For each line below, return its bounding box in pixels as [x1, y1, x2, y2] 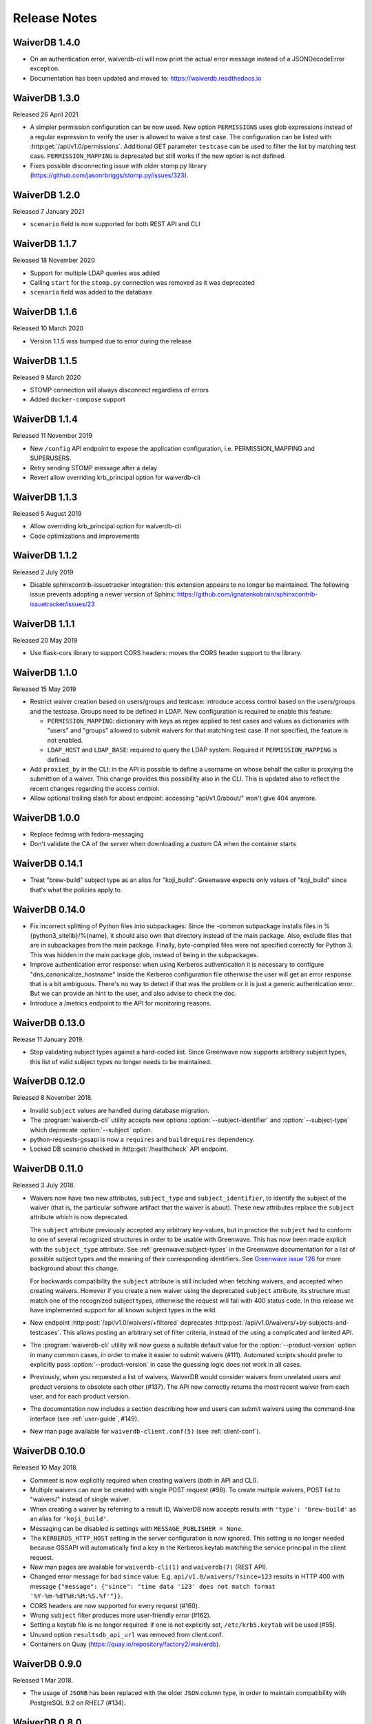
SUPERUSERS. [30, 454, 72, 462]
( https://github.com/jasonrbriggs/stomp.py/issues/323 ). [30, 171, 189, 179]
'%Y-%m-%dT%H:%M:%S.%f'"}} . [30, 1592, 123, 1600]
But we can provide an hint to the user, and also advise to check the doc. [30, 990, 237, 998]
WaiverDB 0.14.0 [12, 903, 85, 915]
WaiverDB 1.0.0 [12, 812, 81, 823]
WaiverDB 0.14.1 [12, 858, 83, 870]
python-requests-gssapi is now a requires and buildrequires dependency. [30, 1135, 255, 1143]
